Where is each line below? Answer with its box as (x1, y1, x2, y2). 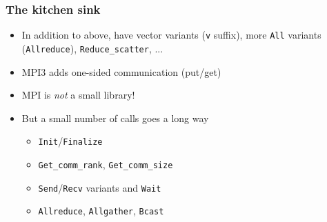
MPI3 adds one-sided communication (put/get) (21, 64, 221, 79)
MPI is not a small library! (21, 88, 135, 102)
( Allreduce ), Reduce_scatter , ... (21, 41, 163, 55)
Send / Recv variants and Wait (38, 180, 161, 194)
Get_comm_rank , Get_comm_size (38, 157, 173, 171)
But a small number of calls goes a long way (21, 110, 209, 125)
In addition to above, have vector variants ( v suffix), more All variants (21, 28, 321, 42)
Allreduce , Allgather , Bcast (38, 203, 164, 218)
